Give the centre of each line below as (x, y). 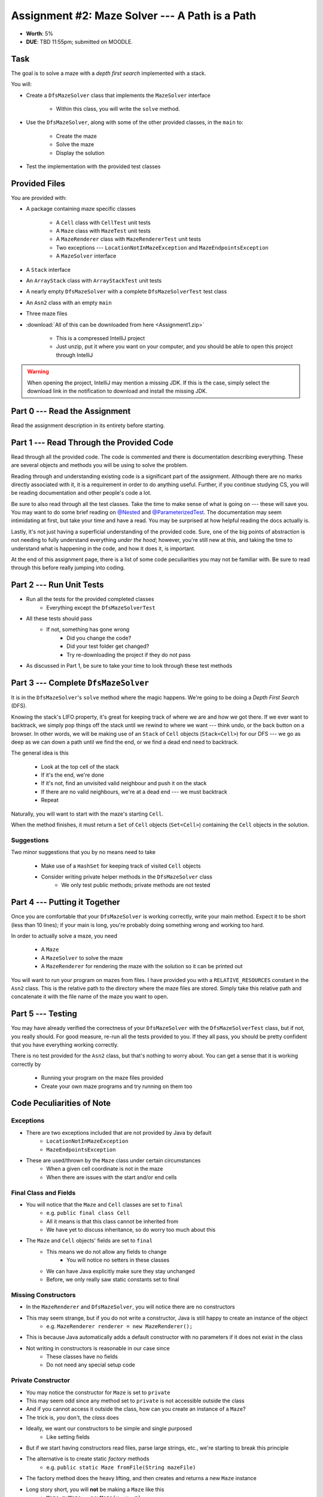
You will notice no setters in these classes (118, 1260)
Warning (38, 372)
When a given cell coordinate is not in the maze (105, 1169)
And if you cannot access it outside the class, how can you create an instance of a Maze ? (136, 1409)
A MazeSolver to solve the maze (82, 957)
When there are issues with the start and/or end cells (112, 1177)
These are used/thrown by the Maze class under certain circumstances (113, 1160)
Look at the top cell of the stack (80, 766)
